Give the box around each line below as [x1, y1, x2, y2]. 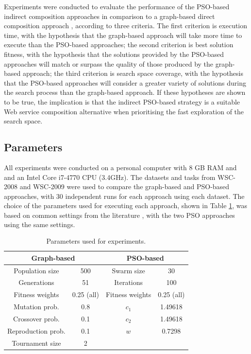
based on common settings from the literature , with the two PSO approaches [4, 210, 235, 220]
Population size [14, 265, 59, 275]
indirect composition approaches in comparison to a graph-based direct [4, 11, 215, 21]
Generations [18, 277, 54, 287]
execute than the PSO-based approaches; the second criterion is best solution [4, 39, 234, 50]
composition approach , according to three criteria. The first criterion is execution [4, 20, 248, 31]
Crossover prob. [13, 313, 60, 323]
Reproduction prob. [7, 325, 66, 336]
